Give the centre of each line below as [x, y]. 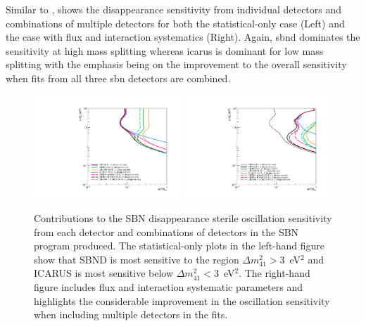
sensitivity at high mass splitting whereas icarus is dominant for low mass [165, 50]
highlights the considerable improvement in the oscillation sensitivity [182, 300]
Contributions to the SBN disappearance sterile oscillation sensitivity [183, 217]
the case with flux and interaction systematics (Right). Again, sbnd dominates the [183, 37]
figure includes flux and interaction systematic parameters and [168, 286]
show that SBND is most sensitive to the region [137, 259]
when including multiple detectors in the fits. [131, 314]
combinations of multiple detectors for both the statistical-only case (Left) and [175, 23]
